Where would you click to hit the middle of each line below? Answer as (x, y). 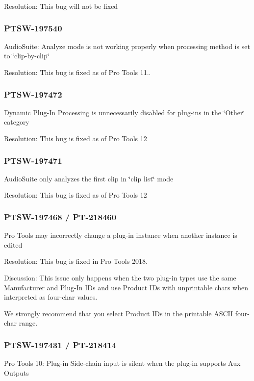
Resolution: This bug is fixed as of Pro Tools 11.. (77, 72)
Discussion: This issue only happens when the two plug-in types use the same (120, 278)
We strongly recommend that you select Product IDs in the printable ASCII (119, 313)
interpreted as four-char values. (51, 297)
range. (28, 323)
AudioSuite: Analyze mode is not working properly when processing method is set (127, 46)
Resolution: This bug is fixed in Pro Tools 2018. (76, 261)
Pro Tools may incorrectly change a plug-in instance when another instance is (121, 235)
